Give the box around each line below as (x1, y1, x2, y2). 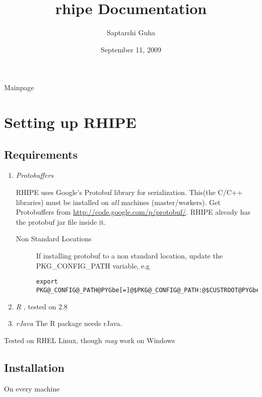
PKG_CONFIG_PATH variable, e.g (36, 260, 150, 271)
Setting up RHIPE (4, 112, 137, 133)
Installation (4, 359, 64, 375)
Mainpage (4, 82, 34, 93)
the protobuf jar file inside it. (16, 216, 106, 227)
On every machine (4, 383, 60, 393)
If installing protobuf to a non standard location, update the (36, 250, 223, 261)
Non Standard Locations (16, 233, 92, 244)
